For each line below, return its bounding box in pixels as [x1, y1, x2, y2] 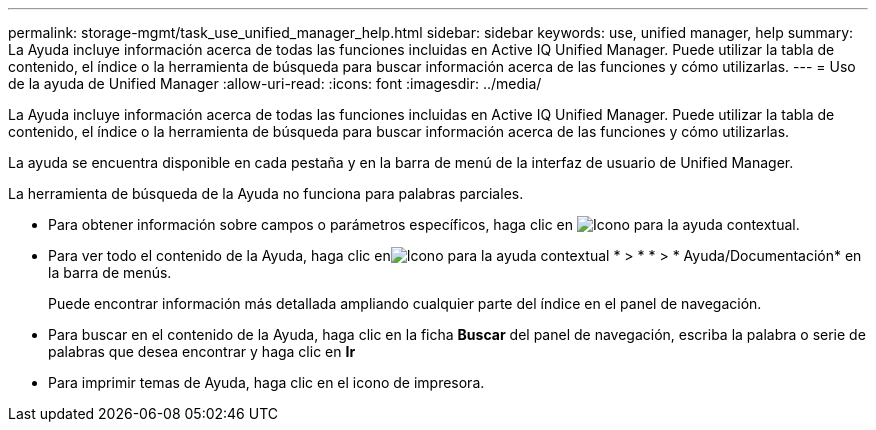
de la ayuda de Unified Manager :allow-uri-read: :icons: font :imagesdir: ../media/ [8, 75, 542, 92]
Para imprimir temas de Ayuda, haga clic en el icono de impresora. [48, 374, 485, 391]
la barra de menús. [48, 264, 172, 281]
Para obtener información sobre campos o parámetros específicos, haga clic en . [48, 216, 800, 233]
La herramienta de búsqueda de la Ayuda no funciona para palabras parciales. [8, 185, 524, 202]
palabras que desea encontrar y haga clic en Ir [48, 343, 356, 360]
